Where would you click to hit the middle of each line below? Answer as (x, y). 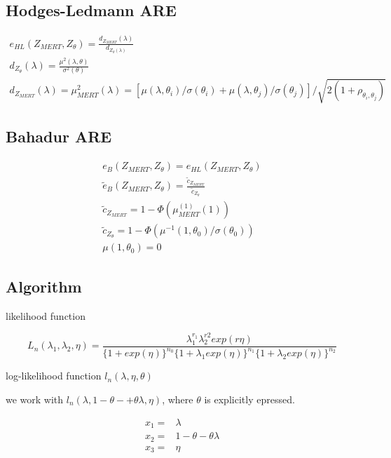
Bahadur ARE (59, 136)
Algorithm (44, 286)
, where (178, 399)
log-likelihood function (54, 376)
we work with (35, 399)
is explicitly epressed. (249, 399)
